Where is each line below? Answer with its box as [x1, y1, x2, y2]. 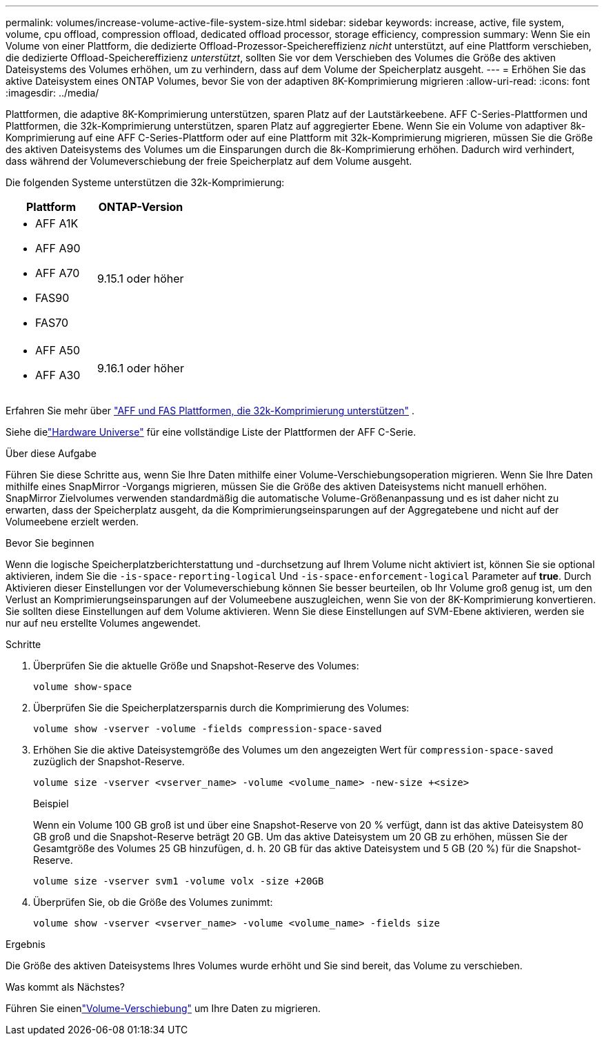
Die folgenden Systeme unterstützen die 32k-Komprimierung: [6, 176, 285, 188]
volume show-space [33, 681, 132, 692]
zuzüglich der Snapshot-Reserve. [33, 756, 185, 767]
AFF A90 [35, 241, 81, 255]
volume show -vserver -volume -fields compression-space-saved [33, 723, 382, 734]
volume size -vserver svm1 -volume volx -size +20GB [33, 876, 324, 887]
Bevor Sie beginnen [6, 537, 94, 549]
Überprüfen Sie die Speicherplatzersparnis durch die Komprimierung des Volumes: [33, 702, 410, 714]
